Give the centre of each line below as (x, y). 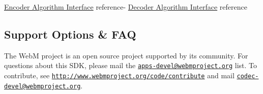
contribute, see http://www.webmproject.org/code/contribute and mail (119, 75)
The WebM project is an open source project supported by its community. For (126, 55)
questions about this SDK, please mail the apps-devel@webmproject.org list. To (131, 65)
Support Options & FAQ (70, 34)
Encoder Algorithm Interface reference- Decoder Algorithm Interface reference (126, 7)
